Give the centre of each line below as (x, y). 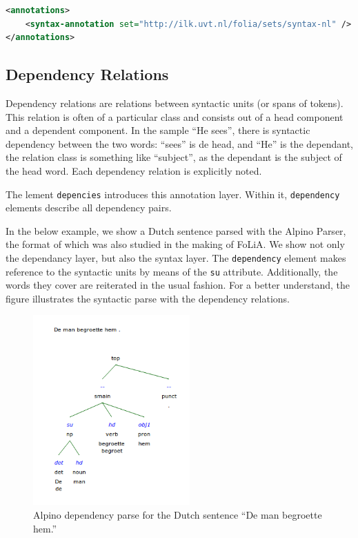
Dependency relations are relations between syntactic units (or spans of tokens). (175, 103)
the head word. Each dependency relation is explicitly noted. (134, 170)
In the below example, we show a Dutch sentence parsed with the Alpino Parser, (176, 230)
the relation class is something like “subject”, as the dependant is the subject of (174, 157)
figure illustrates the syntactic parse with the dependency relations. (148, 298)
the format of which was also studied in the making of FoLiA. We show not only (175, 244)
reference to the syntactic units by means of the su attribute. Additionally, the (172, 271)
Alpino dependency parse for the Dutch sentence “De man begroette (178, 514)
